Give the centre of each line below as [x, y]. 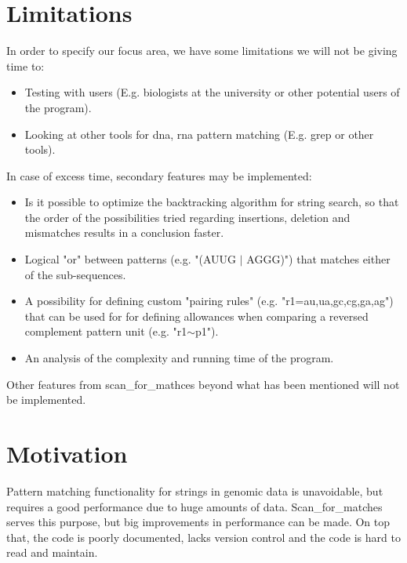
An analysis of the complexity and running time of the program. [179, 358]
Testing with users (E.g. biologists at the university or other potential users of [212, 92]
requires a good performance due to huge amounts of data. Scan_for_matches [194, 506]
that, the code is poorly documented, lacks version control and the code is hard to [203, 537]
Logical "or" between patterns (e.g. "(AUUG [131, 259]
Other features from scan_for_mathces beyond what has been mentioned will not [203, 384]
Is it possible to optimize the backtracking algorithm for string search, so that [212, 202]
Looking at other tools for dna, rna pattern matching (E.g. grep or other [199, 134]
